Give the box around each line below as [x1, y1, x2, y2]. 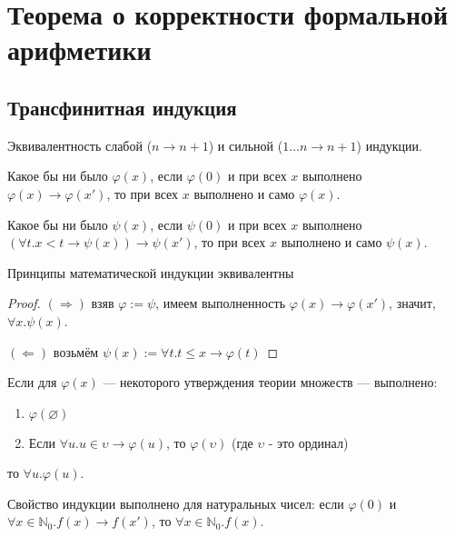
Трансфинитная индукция [7, 93, 237, 121]
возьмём [53, 342, 99, 361]
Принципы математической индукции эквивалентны [7, 263, 294, 282]
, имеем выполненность [155, 293, 286, 313]
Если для [7, 373, 57, 392]
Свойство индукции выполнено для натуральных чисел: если [7, 493, 344, 512]
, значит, [389, 293, 436, 313]
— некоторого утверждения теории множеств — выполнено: [103, 373, 438, 392]
